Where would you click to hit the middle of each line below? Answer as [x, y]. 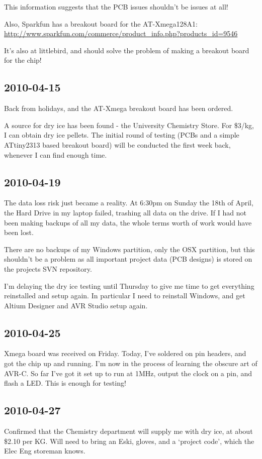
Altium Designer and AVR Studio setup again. [76, 305]
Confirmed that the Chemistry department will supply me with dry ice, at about [128, 431]
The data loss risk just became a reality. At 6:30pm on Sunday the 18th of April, [129, 203]
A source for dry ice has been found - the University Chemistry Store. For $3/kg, [129, 125]
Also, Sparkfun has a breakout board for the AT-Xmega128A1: [101, 23]
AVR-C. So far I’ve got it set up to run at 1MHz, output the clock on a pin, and [128, 373]
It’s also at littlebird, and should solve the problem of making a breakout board [127, 50]
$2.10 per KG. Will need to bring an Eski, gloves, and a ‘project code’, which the [129, 441]
